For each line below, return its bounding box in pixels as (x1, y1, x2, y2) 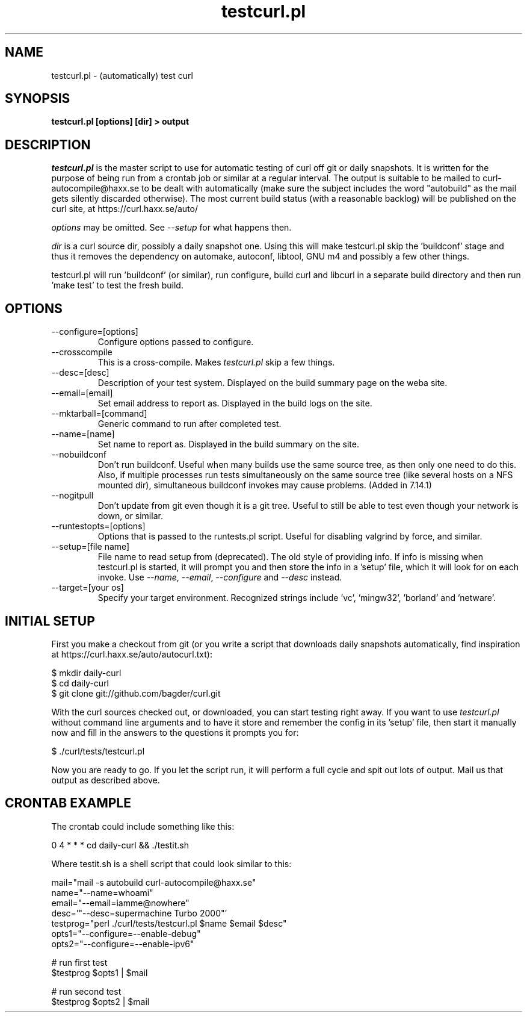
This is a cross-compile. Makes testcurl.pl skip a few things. (97, 357, 335, 368)
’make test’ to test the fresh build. (51, 280, 183, 291)
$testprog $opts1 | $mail (51, 967, 148, 978)
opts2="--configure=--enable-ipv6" (51, 938, 194, 949)
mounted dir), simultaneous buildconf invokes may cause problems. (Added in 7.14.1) (97, 480, 432, 491)
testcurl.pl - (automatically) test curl (51, 70, 193, 81)
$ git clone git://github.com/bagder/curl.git (51, 688, 221, 698)
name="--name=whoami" (51, 887, 153, 898)
